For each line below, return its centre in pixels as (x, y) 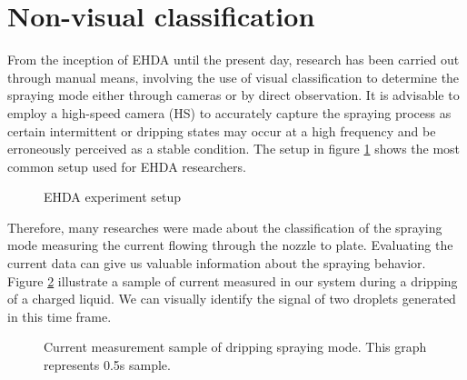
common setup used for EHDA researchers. (127, 166)
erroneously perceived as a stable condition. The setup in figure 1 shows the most (234, 149)
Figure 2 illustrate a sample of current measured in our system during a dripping (233, 280)
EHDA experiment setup (113, 197)
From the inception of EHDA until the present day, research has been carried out (233, 60)
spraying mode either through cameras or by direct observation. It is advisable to (233, 95)
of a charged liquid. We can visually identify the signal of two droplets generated (232, 299)
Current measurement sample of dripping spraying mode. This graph (235, 347)
